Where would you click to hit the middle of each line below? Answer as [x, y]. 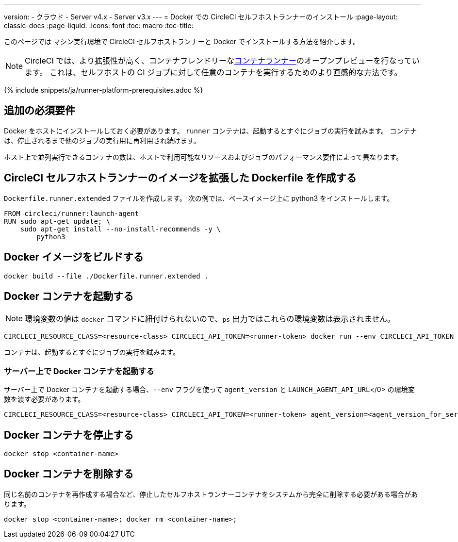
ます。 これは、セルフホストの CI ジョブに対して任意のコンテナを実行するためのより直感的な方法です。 [213, 72]
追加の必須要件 [40, 111]
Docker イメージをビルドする [74, 257]
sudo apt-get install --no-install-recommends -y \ [120, 229]
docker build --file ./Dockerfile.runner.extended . [106, 276]
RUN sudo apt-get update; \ [57, 221]
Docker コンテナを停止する [69, 435]
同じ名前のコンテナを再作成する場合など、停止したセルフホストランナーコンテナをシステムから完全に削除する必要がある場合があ [211, 494]
